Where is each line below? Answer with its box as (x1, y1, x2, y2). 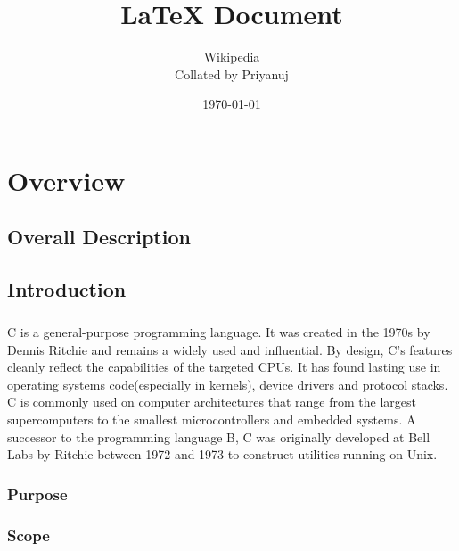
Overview (7, 161, 126, 198)
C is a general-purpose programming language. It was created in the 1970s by (7, 323, 430, 341)
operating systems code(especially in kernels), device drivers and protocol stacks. (7, 374, 448, 393)
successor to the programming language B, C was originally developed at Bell (7, 427, 430, 446)
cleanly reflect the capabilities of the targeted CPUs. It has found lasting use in (7, 358, 441, 376)
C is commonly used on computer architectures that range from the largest (7, 392, 417, 411)
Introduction (7, 275, 127, 303)
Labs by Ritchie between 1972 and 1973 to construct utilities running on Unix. (7, 445, 438, 464)
